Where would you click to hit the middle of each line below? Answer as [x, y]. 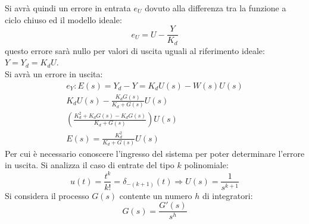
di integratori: [228, 195]
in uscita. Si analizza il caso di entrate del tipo [90, 165]
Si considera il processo [47, 195]
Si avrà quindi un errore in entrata [68, 8]
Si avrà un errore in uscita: [54, 73]
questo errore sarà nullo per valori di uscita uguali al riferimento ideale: [135, 50]
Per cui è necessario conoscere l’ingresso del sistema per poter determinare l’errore [155, 153]
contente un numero [156, 195]
